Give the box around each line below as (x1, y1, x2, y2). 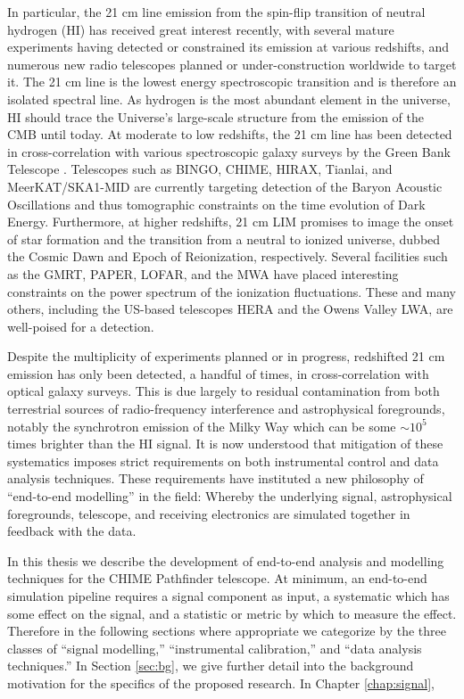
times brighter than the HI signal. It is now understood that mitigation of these (7, 434, 443, 453)
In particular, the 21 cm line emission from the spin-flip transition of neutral (7, 3, 426, 21)
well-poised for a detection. (7, 317, 154, 335)
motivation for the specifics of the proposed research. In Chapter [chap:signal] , (7, 673, 435, 692)
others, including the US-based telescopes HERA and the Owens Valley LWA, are (7, 300, 453, 318)
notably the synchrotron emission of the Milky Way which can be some (7, 416, 396, 435)
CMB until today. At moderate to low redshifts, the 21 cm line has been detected (7, 125, 452, 144)
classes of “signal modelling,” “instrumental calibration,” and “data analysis (7, 638, 422, 657)
